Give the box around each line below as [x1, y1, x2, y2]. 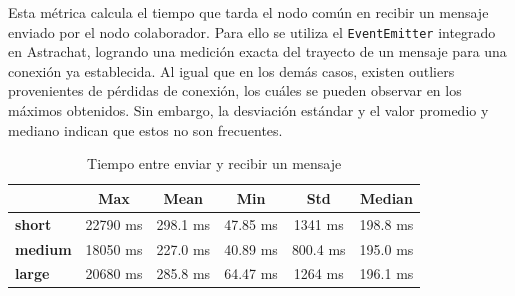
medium [15, 238, 72, 259]
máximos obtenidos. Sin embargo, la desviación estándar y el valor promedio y [8, 100, 489, 121]
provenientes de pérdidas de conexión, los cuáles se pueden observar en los [8, 80, 462, 101]
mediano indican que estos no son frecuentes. [8, 119, 283, 140]
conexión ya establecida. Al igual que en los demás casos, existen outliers [8, 60, 455, 81]
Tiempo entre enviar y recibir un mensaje [87, 153, 342, 174]
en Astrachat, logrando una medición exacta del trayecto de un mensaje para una [8, 41, 507, 62]
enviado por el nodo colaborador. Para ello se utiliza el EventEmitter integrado [8, 21, 496, 42]
